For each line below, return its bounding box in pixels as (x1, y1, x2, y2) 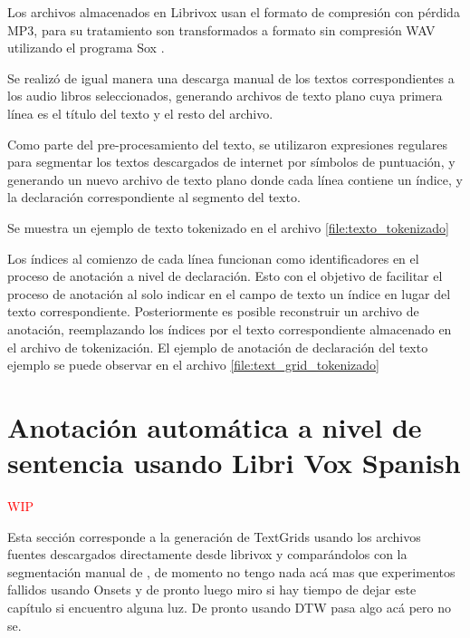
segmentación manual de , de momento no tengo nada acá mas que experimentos (7, 562, 456, 581)
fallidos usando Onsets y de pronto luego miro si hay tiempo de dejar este (7, 580, 417, 599)
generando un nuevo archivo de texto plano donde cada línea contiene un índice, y (7, 169, 463, 188)
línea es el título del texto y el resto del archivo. (7, 103, 273, 122)
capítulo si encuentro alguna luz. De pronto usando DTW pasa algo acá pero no (7, 597, 451, 616)
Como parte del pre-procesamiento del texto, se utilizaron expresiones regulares (7, 134, 447, 153)
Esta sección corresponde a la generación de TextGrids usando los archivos (7, 527, 421, 546)
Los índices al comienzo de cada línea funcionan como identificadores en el (7, 248, 419, 267)
